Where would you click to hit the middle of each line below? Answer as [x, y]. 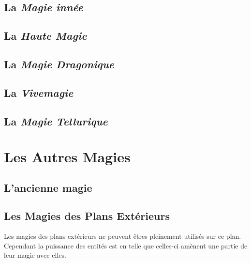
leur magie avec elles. [35, 255]
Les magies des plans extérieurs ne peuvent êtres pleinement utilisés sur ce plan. [123, 236]
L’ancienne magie [48, 187]
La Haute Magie [45, 36]
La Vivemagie [39, 92]
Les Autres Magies [67, 157]
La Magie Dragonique [59, 64]
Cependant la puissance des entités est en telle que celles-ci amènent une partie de [126, 245]
